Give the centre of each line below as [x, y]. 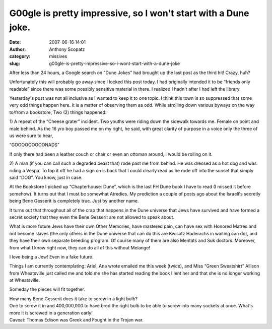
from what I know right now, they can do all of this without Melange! [80, 247]
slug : [15, 63]
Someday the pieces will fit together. [47, 289]
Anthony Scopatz [67, 49]
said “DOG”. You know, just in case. [46, 177]
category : [20, 56]
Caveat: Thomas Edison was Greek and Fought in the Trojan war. [76, 320]
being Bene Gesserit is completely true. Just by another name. [74, 201]
